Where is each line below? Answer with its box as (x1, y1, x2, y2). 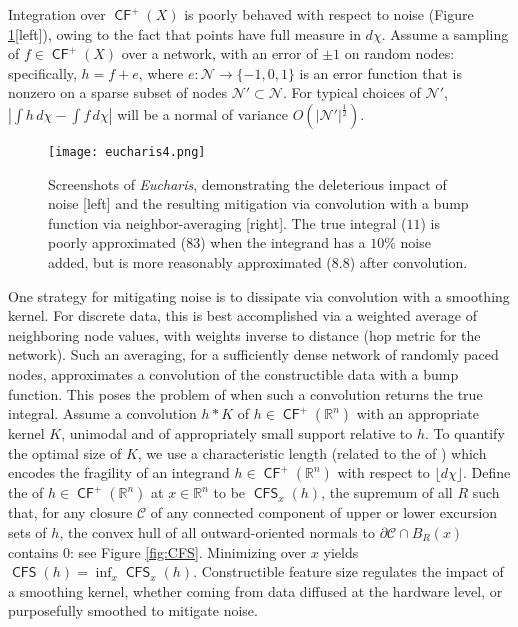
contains (8, 541, 59, 562)
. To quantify (425, 423, 505, 444)
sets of (8, 521, 47, 542)
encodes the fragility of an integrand (8, 462, 230, 483)
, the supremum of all (321, 482, 453, 503)
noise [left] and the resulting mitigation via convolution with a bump (48, 193, 469, 214)
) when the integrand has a (200, 232, 366, 253)
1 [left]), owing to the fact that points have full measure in (8, 23, 361, 44)
